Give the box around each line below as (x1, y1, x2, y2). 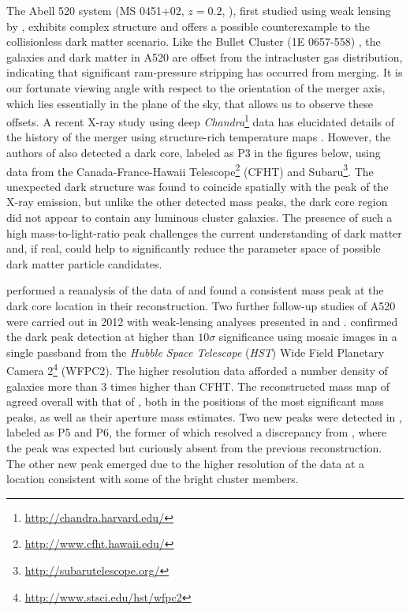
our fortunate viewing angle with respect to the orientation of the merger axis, (6, 79, 386, 96)
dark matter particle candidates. (6, 255, 162, 272)
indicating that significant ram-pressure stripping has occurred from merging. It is (6, 64, 403, 81)
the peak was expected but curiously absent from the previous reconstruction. (6, 440, 382, 455)
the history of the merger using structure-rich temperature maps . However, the (6, 129, 391, 145)
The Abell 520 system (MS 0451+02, (6, 2, 184, 18)
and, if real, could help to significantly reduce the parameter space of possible (6, 240, 381, 257)
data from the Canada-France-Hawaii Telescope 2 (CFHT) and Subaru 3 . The (6, 160, 374, 179)
